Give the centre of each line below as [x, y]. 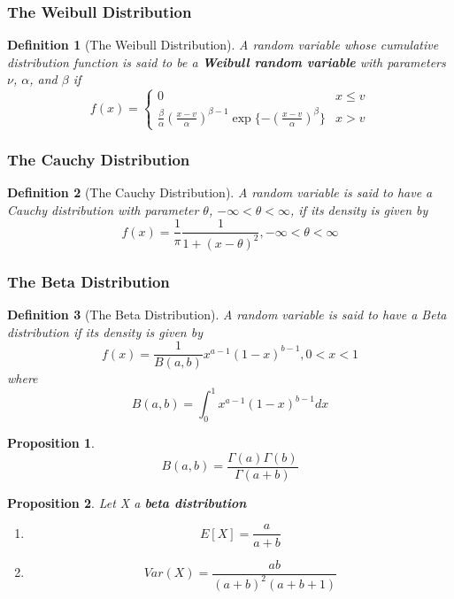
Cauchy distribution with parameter [103, 209]
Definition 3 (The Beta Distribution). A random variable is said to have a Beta [227, 315]
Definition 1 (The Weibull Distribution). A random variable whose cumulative [223, 45]
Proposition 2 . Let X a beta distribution [127, 502]
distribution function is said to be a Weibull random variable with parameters [227, 61]
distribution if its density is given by [105, 331]
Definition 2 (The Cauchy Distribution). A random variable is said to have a [220, 192]
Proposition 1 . [51, 443]
